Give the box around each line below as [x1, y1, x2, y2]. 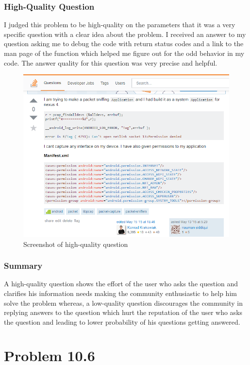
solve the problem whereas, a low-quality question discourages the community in [4, 297, 243, 308]
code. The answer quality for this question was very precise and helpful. [4, 57, 217, 68]
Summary [4, 260, 43, 272]
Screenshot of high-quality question [23, 239, 128, 249]
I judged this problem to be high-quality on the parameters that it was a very [4, 19, 235, 30]
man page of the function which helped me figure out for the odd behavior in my [4, 48, 245, 58]
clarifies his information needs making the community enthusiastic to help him [4, 288, 237, 298]
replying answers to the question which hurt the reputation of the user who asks [4, 307, 243, 317]
